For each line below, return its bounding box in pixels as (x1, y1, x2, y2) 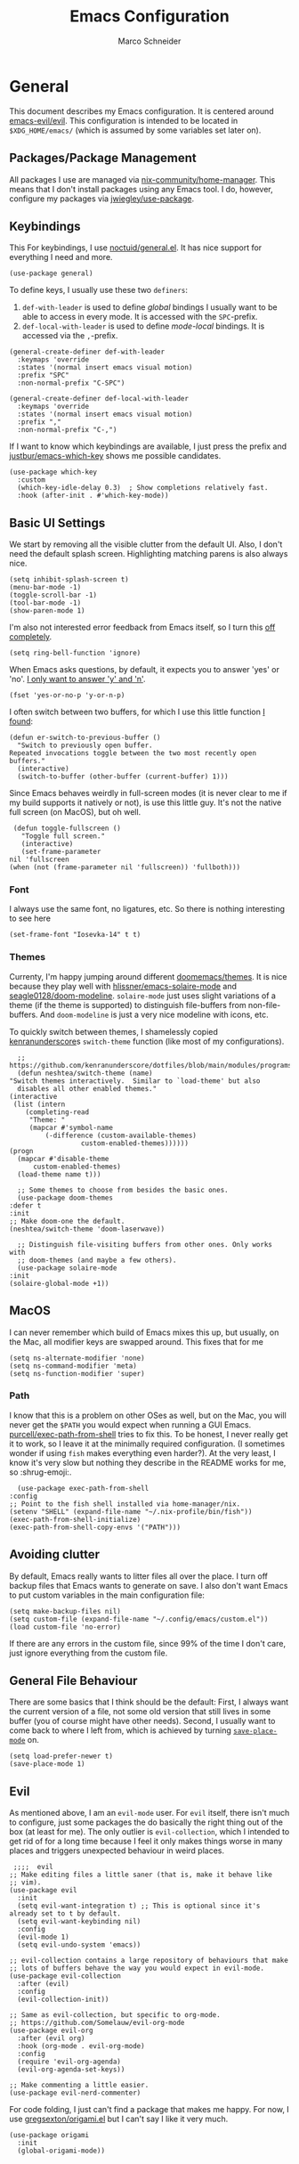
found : (9, 716, 34, 727)
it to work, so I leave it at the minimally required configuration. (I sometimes (9, 1438, 286, 1449)
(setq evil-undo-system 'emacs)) (17, 1940, 141, 1949)
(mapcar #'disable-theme (17, 1154, 109, 1163)
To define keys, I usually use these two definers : (9, 285, 189, 296)
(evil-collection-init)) (17, 1995, 109, 2005)
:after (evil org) (17, 2034, 86, 2043)
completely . (9, 631, 53, 642)
